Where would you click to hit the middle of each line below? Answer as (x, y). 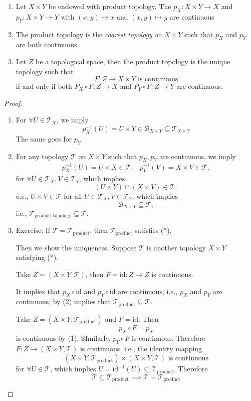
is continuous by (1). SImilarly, (63, 338)
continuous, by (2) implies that (63, 301)
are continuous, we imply (198, 156)
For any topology (42, 156)
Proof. (13, 103)
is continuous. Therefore (168, 338)
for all (73, 195)
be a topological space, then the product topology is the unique (133, 61)
